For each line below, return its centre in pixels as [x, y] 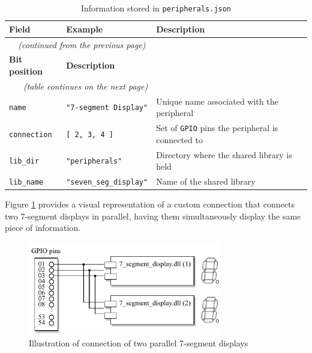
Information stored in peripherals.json [156, 8]
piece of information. [43, 228]
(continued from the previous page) [82, 44]
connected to [179, 139]
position [26, 71]
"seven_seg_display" [107, 182]
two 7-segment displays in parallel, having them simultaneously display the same [153, 216]
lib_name [26, 182]
